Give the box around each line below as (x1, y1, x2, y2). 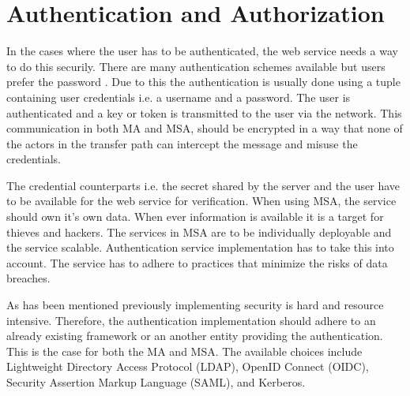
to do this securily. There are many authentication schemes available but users (6, 58, 386, 74)
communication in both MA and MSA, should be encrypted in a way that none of (6, 120, 403, 136)
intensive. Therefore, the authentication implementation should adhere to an (6, 312, 376, 328)
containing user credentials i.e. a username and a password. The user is (6, 88, 351, 105)
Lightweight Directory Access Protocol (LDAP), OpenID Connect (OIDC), (6, 358, 369, 375)
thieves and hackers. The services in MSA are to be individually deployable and (6, 223, 392, 240)
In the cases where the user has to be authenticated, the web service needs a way (6, 43, 398, 59)
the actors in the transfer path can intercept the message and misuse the (6, 135, 358, 151)
